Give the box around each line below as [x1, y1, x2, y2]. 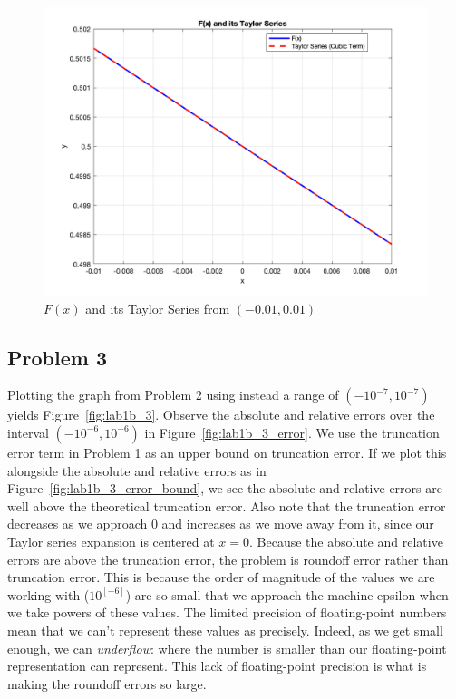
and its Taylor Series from [85, 298, 230, 317]
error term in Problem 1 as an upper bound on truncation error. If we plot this [7, 442, 447, 461]
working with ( [7, 585, 90, 604]
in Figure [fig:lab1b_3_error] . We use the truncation [144, 422, 440, 442]
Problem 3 [7, 343, 107, 371]
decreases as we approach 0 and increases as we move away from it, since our [7, 514, 434, 533]
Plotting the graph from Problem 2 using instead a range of [7, 385, 339, 404]
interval [7, 422, 49, 442]
